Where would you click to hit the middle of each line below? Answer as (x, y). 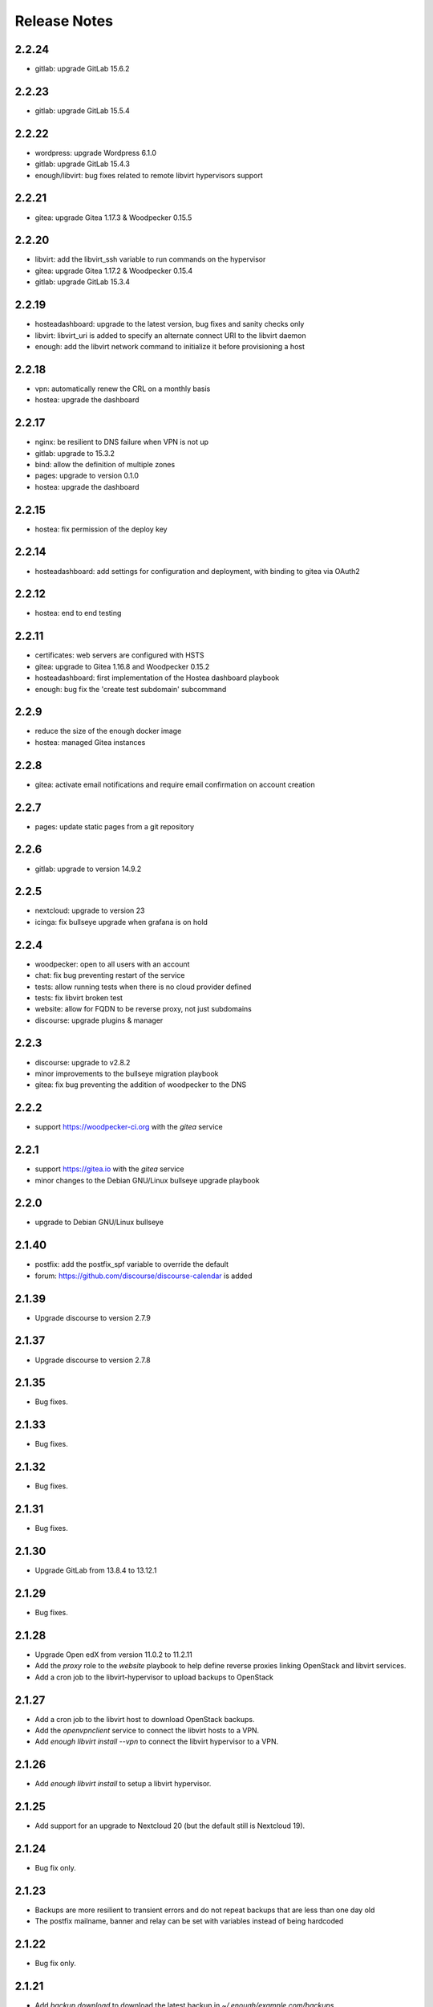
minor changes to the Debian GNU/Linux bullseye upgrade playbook (147, 1180)
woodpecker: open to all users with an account (112, 964)
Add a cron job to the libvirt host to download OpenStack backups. (145, 1719)
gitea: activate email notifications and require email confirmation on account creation (175, 784)
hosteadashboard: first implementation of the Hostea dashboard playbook (157, 678)
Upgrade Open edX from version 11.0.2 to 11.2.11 (113, 1655)
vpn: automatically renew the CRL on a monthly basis (123, 389)
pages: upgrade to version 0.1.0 (87, 476)
